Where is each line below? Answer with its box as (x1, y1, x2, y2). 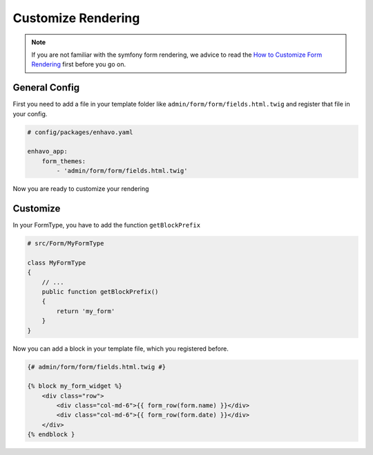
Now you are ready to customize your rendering (12, 185, 149, 193)
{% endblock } (27, 431, 75, 438)
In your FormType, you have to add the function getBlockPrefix (12, 221, 200, 230)
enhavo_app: (27, 147, 68, 156)
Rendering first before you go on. (31, 60, 126, 68)
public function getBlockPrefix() (41, 288, 159, 295)
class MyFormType (27, 259, 86, 266)
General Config (12, 82, 79, 93)
